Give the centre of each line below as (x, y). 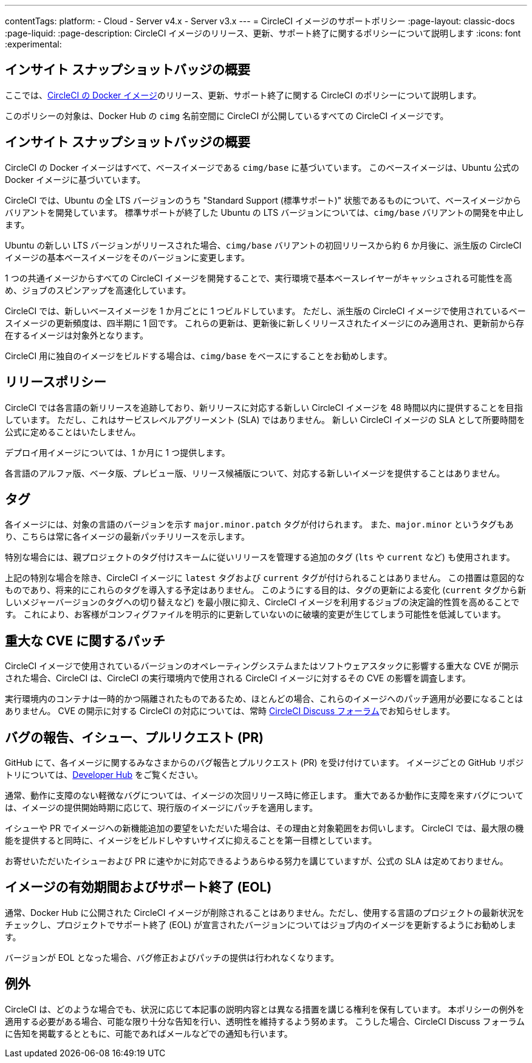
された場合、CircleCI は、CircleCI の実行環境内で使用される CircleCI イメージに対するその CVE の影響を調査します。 (238, 678)
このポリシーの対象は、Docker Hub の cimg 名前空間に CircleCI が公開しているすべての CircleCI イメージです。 (227, 115)
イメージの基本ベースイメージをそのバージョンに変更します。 (128, 257)
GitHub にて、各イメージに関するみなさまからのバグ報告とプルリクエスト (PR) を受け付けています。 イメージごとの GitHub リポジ (264, 763)
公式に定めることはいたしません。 (73, 432)
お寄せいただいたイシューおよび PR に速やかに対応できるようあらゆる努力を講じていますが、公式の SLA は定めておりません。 (257, 861)
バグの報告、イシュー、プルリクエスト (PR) (134, 737)
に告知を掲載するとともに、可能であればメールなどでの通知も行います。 (149, 1033)
